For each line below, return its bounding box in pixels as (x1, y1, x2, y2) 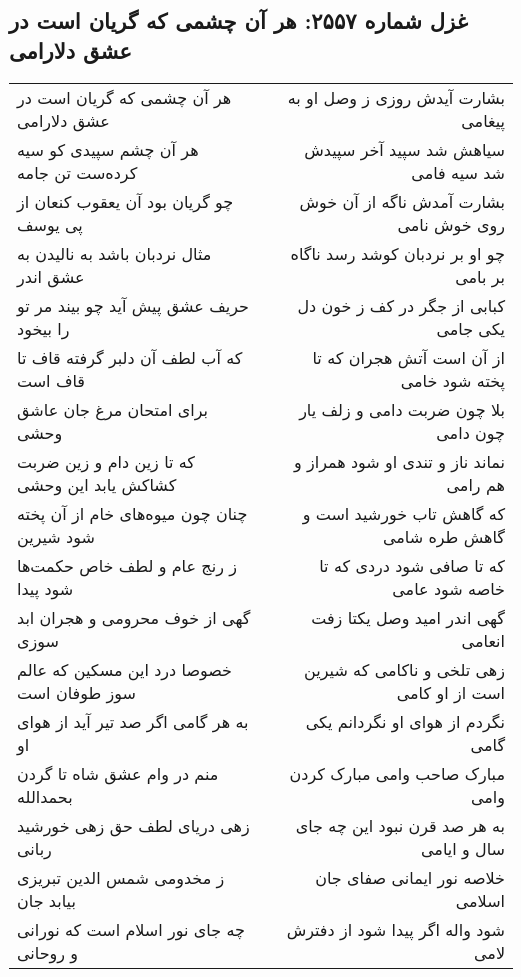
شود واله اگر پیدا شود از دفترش (286, 917, 505, 941)
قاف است (17, 368, 85, 392)
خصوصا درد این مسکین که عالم (17, 657, 233, 681)
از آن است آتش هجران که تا (312, 345, 505, 369)
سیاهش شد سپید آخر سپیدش (304, 137, 505, 161)
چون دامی (436, 420, 505, 444)
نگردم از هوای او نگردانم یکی (305, 709, 505, 733)
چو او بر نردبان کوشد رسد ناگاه (290, 241, 505, 265)
